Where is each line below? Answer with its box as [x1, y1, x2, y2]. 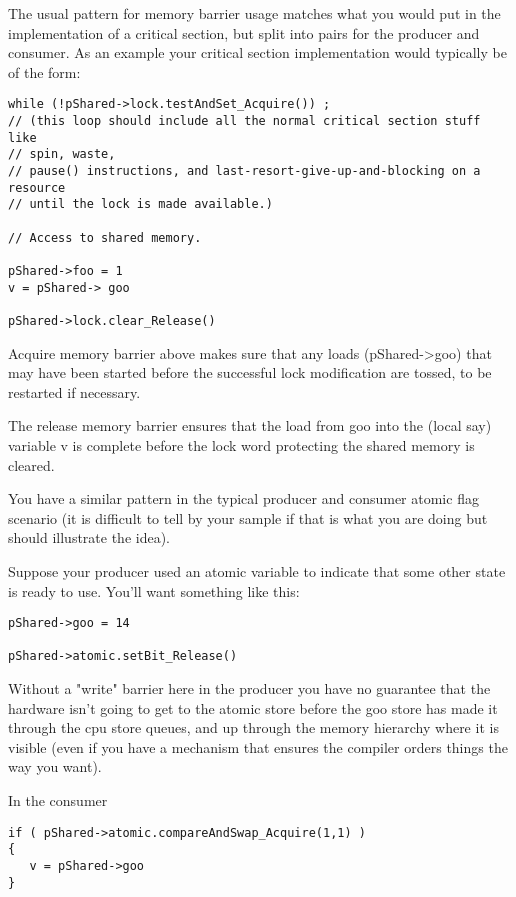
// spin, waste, [8, 147, 116, 162]
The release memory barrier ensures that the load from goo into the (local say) [8, 415, 492, 436]
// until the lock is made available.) [8, 197, 273, 212]
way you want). [8, 756, 102, 777]
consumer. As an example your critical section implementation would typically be [8, 42, 507, 63]
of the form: [8, 61, 81, 82]
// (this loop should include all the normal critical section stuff [8, 114, 481, 129]
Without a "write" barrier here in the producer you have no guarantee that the [8, 678, 491, 699]
